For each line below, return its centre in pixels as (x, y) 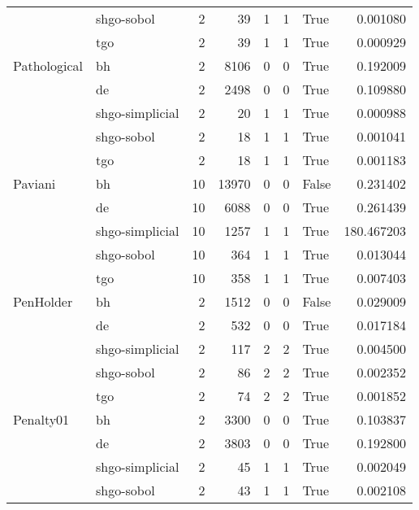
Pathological (48, 65)
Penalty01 (41, 419)
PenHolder (43, 301)
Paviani (35, 183)
